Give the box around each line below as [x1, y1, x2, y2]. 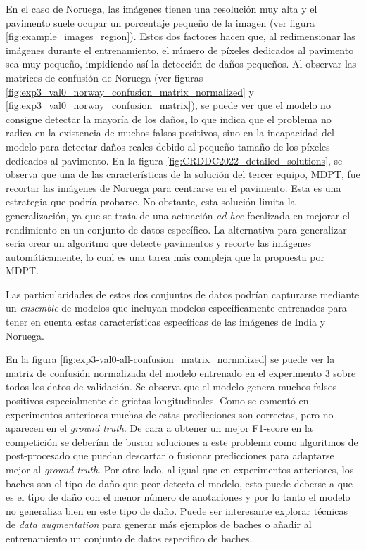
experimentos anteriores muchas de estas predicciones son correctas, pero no [6, 407, 334, 421]
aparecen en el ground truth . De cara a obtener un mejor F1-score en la [6, 421, 313, 435]
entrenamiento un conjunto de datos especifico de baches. [6, 530, 253, 545]
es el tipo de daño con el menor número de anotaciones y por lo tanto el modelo [6, 490, 351, 504]
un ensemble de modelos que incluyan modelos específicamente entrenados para [6, 300, 347, 315]
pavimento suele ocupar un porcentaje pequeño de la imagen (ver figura [6, 15, 315, 30]
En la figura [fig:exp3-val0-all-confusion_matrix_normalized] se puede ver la [6, 352, 335, 366]
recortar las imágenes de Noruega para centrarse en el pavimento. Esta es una [6, 180, 341, 195]
